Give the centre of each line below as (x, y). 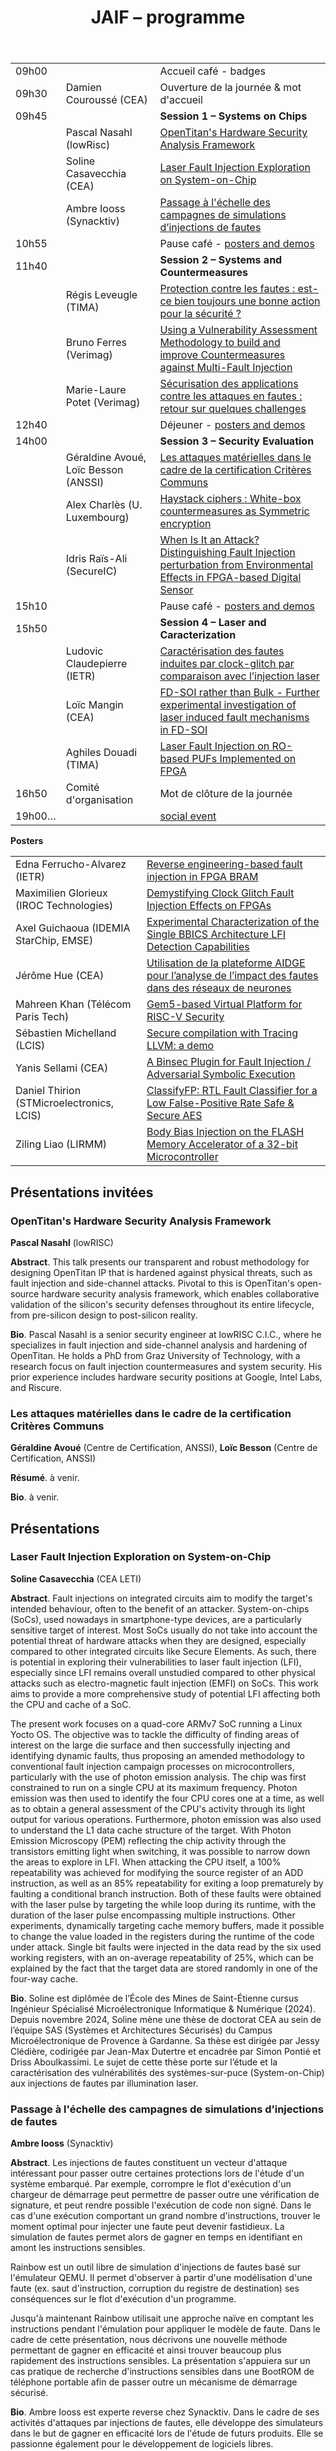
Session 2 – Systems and (221, 260)
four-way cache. (44, 1978)
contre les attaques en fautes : (231, 396)
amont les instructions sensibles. (78, 2248)
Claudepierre (96, 664)
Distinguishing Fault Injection (227, 553)
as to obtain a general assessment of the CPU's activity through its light (158, 1808)
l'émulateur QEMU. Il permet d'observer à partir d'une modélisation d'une (161, 2278)
